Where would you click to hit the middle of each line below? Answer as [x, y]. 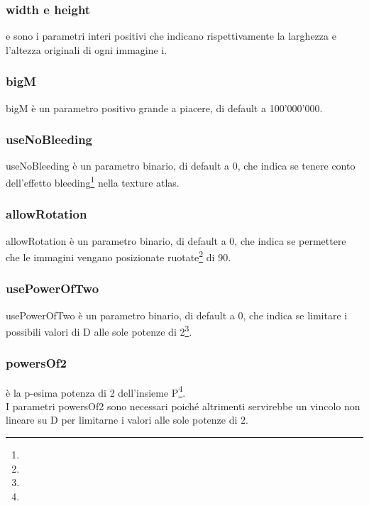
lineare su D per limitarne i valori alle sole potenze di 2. [127, 420]
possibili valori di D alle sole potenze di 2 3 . [99, 330]
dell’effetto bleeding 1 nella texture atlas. [93, 181]
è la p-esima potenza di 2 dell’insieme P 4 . [96, 391]
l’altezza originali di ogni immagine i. [87, 49]
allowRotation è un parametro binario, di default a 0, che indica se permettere [176, 240]
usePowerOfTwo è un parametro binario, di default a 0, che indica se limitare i [177, 315]
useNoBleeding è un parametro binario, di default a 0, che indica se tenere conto [181, 166]
